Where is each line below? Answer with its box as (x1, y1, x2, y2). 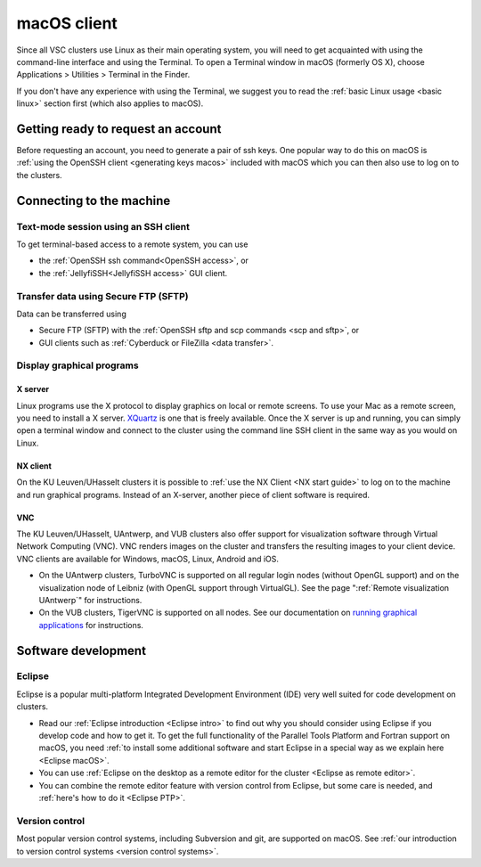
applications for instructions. (38, 619, 144, 630)
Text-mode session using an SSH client (16, 220, 191, 233)
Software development (16, 642, 147, 658)
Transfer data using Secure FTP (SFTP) (16, 290, 189, 302)
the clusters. (16, 169, 62, 180)
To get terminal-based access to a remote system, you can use (16, 239, 249, 249)
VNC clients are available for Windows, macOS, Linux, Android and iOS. (16, 553, 280, 564)
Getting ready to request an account (16, 121, 222, 136)
